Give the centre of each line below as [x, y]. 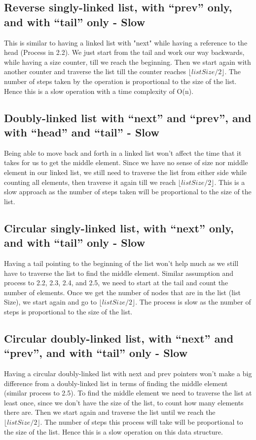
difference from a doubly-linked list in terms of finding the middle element [116, 383]
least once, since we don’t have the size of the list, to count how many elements [124, 402]
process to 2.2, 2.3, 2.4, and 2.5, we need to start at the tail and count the [116, 283]
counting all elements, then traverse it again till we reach [90, 182]
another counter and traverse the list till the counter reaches [95, 71]
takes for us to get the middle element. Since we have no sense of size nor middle [126, 162]
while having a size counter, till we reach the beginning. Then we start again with [128, 62]
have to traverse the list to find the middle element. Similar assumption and [119, 273]
